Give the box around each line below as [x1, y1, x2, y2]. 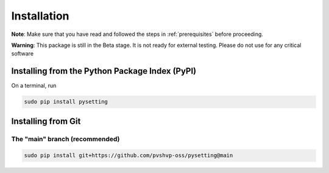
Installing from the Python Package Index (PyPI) [11, 66, 197, 76]
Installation [11, 9, 69, 23]
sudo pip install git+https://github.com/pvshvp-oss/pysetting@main [24, 152, 233, 159]
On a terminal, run [11, 82, 57, 90]
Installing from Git [11, 116, 81, 126]
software [11, 50, 34, 57]
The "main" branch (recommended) [11, 135, 120, 143]
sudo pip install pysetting [24, 98, 108, 105]
